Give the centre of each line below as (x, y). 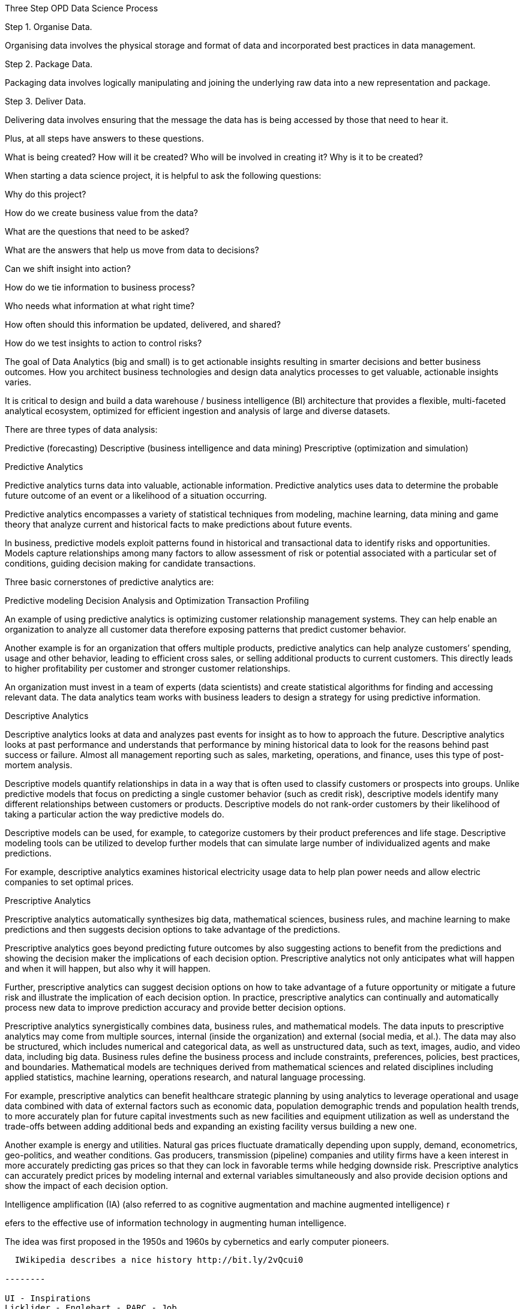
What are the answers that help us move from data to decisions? (132, 250)
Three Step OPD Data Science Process (82, 8)
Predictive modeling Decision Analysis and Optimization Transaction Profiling (157, 600)
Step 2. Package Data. (49, 64)
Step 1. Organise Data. (49, 27)
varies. (18, 382)
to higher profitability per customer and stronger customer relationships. (148, 668)
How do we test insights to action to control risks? (103, 343)
